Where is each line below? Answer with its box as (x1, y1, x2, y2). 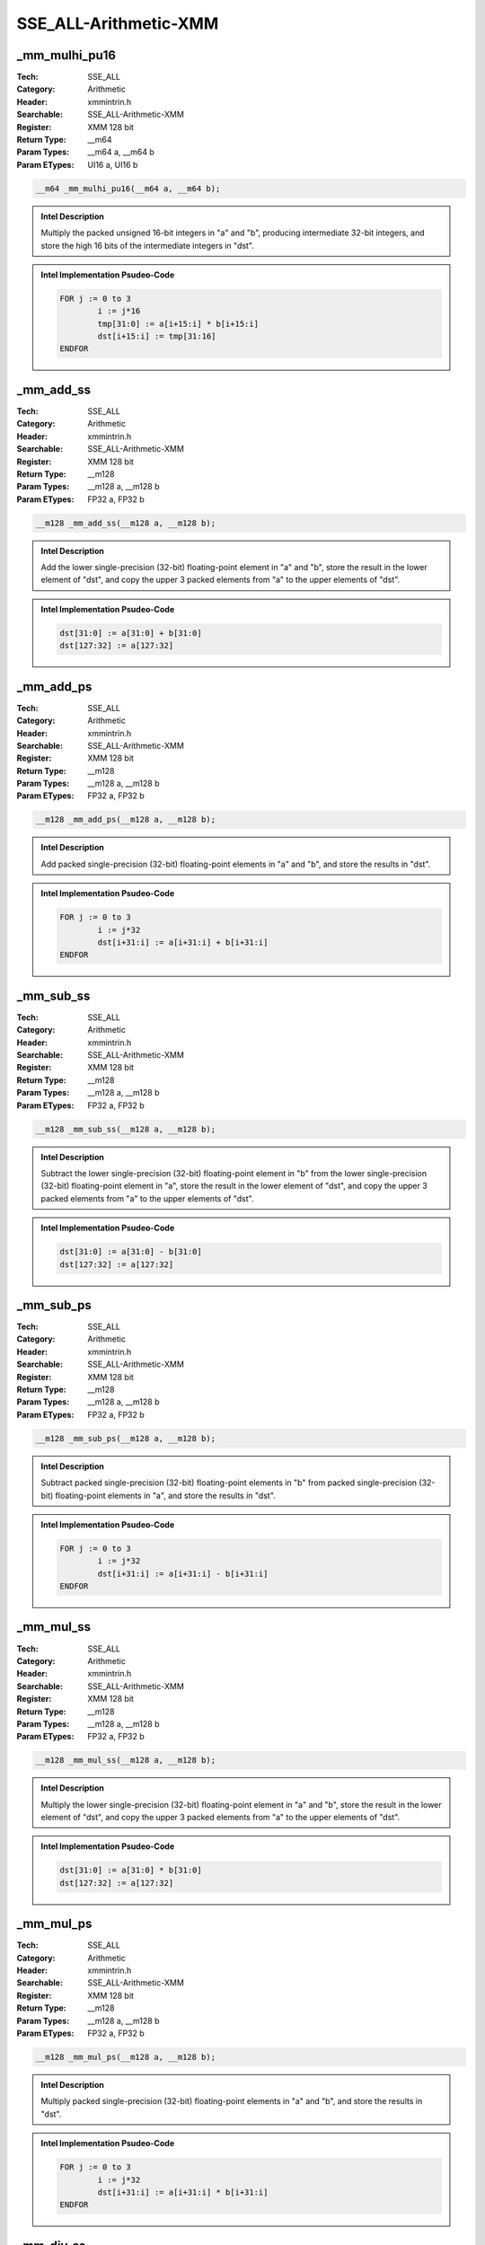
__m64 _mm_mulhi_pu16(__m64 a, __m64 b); (35, 183, 221, 193)
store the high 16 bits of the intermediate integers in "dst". (40, 240, 255, 251)
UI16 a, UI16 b (87, 159, 138, 170)
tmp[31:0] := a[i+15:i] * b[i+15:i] (97, 319, 260, 329)
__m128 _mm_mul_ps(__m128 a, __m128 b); (35, 2052, 216, 2063)
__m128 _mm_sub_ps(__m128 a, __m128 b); (35, 1433, 216, 1443)
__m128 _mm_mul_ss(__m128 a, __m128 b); (35, 1756, 216, 1765)
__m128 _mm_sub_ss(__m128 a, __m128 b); (35, 1123, 216, 1134)
